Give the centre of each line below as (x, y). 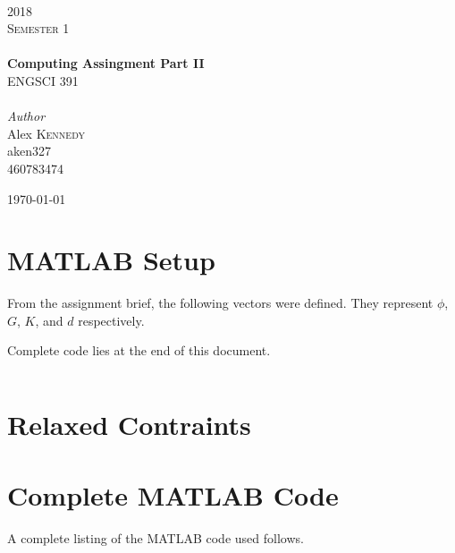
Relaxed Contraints (129, 425)
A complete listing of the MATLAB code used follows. (156, 537)
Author (26, 116)
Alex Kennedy (46, 133)
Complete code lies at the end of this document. (139, 350)
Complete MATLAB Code (173, 494)
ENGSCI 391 (43, 80)
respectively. (111, 320)
